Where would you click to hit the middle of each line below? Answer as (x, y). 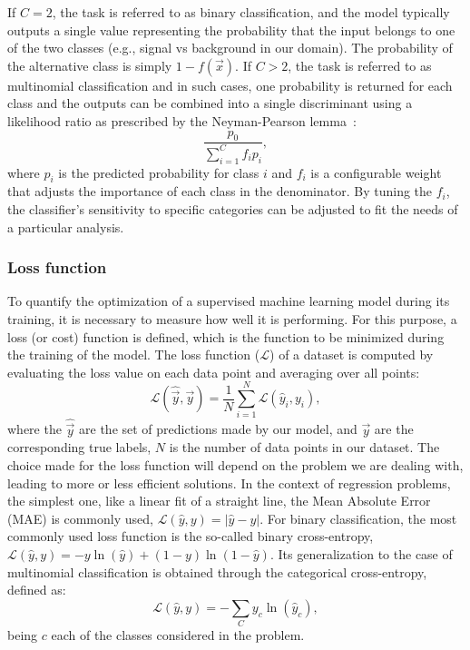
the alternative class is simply (90, 65)
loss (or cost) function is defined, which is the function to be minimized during (226, 336)
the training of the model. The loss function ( (134, 355)
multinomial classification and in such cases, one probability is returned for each (230, 85)
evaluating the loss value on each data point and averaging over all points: (214, 372)
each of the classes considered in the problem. (178, 635)
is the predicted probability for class (159, 172)
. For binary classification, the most (358, 518)
